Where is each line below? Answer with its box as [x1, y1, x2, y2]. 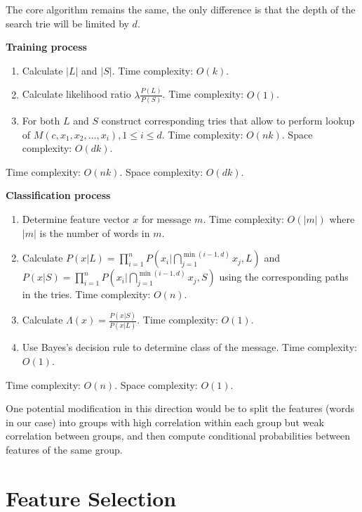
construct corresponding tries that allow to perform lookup [101, 113, 355, 127]
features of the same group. [6, 442, 123, 456]
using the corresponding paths [219, 269, 349, 284]
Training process [6, 39, 87, 54]
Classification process [6, 188, 111, 203]
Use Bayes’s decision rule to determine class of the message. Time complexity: [22, 340, 357, 354]
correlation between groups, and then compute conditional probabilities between [6, 428, 351, 443]
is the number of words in [39, 225, 150, 240]
